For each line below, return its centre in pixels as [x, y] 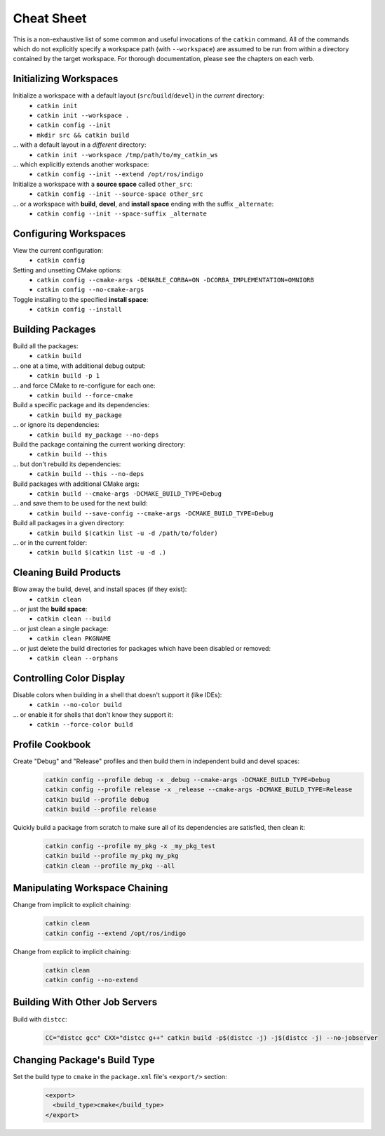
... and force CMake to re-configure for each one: [84, 385]
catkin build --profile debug [97, 799]
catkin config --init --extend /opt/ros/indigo [120, 174]
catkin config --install [79, 310]
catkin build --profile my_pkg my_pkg [112, 856]
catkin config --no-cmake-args [90, 290]
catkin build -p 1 [68, 376]
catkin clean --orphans [77, 658]
